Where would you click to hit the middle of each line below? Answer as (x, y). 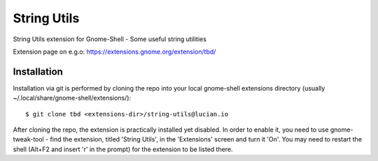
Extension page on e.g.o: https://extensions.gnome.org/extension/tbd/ (114, 52)
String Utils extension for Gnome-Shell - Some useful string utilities (110, 39)
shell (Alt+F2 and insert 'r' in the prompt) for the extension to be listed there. (123, 149)
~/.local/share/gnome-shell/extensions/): (72, 98)
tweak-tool (29, 139)
